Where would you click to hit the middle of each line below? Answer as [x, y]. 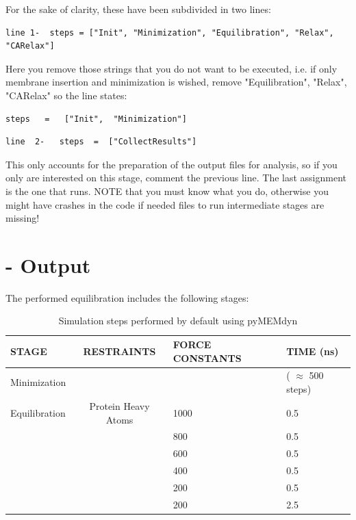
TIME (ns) [313, 351]
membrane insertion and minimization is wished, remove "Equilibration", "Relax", [176, 82]
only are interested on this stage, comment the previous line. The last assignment [176, 178]
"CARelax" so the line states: [66, 95]
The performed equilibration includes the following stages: [127, 297]
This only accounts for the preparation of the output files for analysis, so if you [171, 164]
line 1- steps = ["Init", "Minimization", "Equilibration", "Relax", [170, 32]
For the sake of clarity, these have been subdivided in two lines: [138, 9]
